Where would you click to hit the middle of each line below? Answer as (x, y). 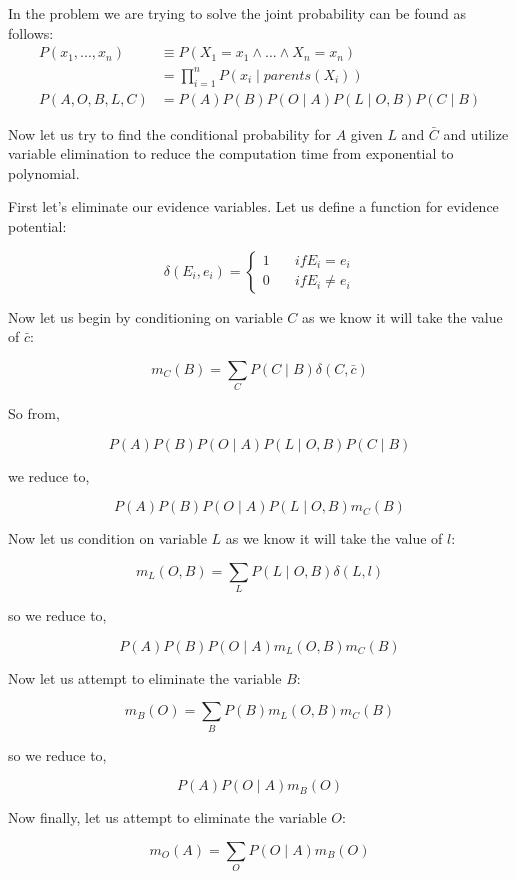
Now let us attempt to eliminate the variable (145, 677)
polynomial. (44, 172)
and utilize (476, 133)
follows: (31, 32)
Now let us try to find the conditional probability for (170, 133)
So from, (34, 413)
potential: (37, 225)
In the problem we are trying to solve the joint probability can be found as (237, 13)
